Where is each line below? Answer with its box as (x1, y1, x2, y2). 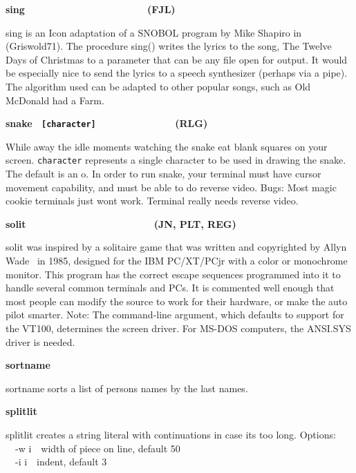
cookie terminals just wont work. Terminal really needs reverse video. (6, 193, 299, 208)
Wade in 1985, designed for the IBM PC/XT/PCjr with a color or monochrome (6, 253, 348, 268)
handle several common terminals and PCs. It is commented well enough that (6, 280, 335, 295)
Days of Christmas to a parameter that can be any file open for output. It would (6, 52, 348, 66)
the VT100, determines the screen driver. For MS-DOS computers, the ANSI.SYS (6, 321, 351, 335)
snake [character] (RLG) (6, 116, 208, 131)
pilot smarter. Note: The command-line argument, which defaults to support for (6, 307, 344, 322)
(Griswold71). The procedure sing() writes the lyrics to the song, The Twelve (6, 39, 332, 53)
